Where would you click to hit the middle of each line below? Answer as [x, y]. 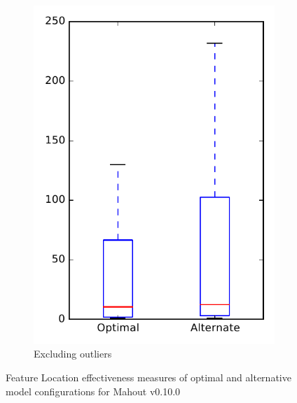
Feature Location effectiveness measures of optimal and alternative [148, 377]
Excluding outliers [73, 354]
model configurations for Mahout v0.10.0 [93, 391]
